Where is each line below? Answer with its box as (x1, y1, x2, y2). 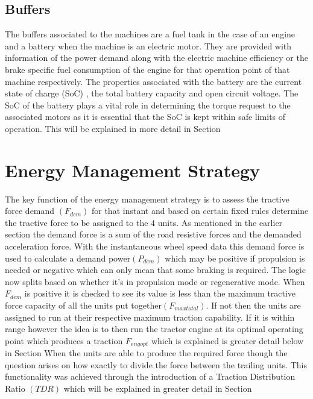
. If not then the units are (206, 299, 301, 312)
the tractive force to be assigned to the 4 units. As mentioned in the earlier (5, 216, 283, 228)
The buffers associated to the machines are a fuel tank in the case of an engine (5, 28, 296, 40)
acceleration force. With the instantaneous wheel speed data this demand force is (5, 240, 305, 253)
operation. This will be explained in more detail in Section (5, 122, 221, 134)
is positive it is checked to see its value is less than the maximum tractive (24, 287, 296, 300)
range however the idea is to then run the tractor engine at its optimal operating (5, 322, 303, 335)
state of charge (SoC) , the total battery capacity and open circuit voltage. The (5, 87, 299, 99)
